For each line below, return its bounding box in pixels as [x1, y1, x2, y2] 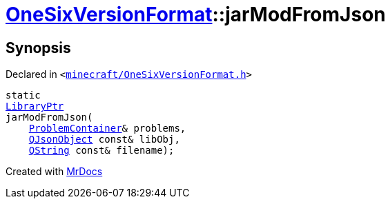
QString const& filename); [28, 145, 175, 156]
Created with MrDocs [6, 165, 103, 178]
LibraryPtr [6, 101, 64, 112]
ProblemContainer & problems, [28, 123, 186, 134]
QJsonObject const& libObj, [28, 134, 180, 145]
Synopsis [6, 39, 71, 57]
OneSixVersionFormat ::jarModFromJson [6, 3, 386, 26]
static [6, 90, 41, 101]
